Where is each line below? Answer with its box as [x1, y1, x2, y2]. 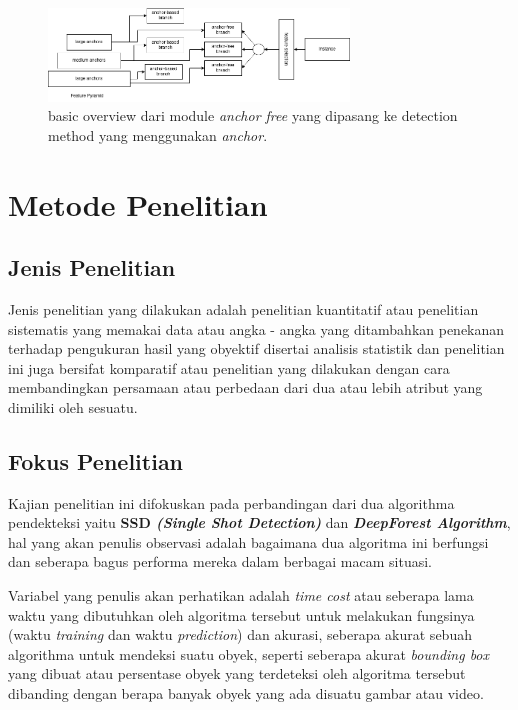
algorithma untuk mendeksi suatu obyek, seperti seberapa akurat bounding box [8, 643, 490, 664]
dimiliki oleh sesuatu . [8, 396, 138, 417]
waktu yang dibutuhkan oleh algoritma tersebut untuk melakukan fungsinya [8, 604, 475, 625]
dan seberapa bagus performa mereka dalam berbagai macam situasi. [8, 551, 433, 572]
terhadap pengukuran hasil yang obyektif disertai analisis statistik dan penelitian [8, 338, 505, 359]
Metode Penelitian [8, 183, 268, 224]
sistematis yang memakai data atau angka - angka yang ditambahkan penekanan [8, 318, 505, 339]
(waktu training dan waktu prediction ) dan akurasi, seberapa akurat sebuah [8, 624, 472, 645]
